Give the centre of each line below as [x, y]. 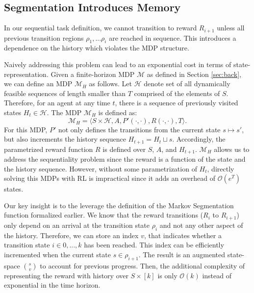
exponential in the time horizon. [52, 285]
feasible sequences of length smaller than [65, 93]
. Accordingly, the [199, 139]
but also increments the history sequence [65, 139]
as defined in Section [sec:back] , [194, 74]
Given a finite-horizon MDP [93, 74]
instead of [217, 275]
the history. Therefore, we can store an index [71, 235]
